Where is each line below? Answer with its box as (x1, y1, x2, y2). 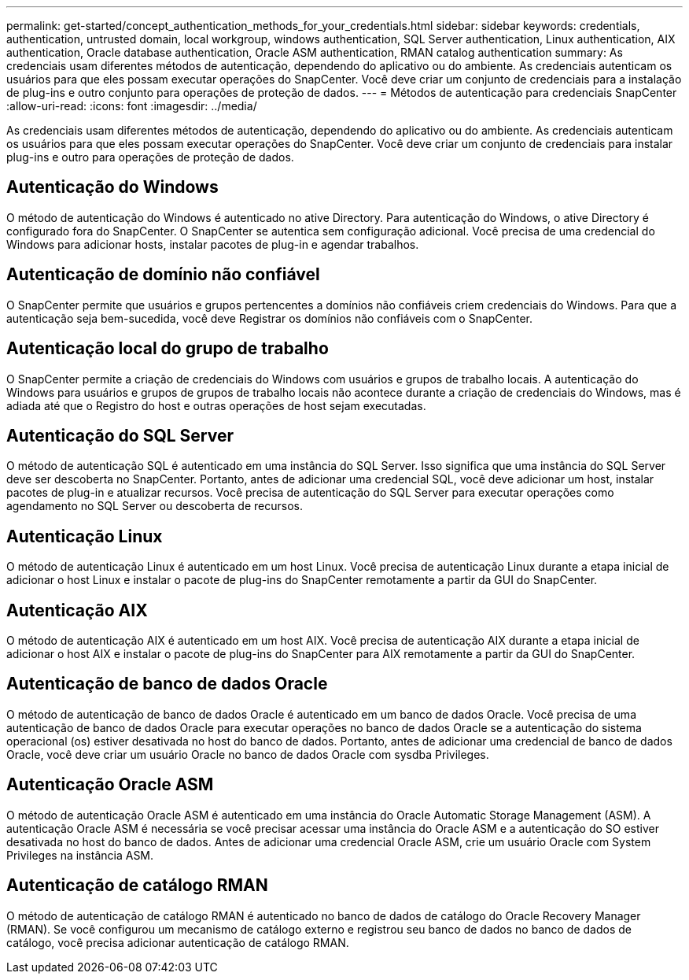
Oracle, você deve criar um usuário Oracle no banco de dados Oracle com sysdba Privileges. (6, 747, 489, 761)
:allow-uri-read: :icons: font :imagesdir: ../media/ (6, 99, 257, 113)
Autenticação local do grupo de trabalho (6, 338, 329, 359)
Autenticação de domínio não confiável (6, 264, 320, 285)
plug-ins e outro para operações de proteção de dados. (6, 150, 294, 164)
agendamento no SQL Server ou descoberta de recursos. (6, 499, 303, 513)
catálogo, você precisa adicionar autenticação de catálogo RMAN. (6, 935, 349, 949)
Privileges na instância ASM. (6, 848, 154, 862)
